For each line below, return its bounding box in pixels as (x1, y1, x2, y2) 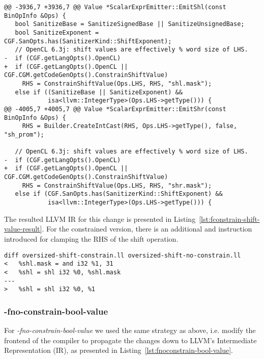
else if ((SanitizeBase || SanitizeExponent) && (15, 88, 183, 96)
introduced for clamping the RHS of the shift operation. (4, 233, 179, 244)
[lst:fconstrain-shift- (199, 213, 260, 224)
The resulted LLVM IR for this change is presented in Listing (4, 213, 196, 224)
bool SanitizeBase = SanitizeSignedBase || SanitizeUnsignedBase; (15, 20, 245, 28)
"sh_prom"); (4, 131, 44, 138)
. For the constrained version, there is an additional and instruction (42, 223, 252, 234)
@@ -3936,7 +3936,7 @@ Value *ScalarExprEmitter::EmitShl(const (4, 4, 226, 11)
